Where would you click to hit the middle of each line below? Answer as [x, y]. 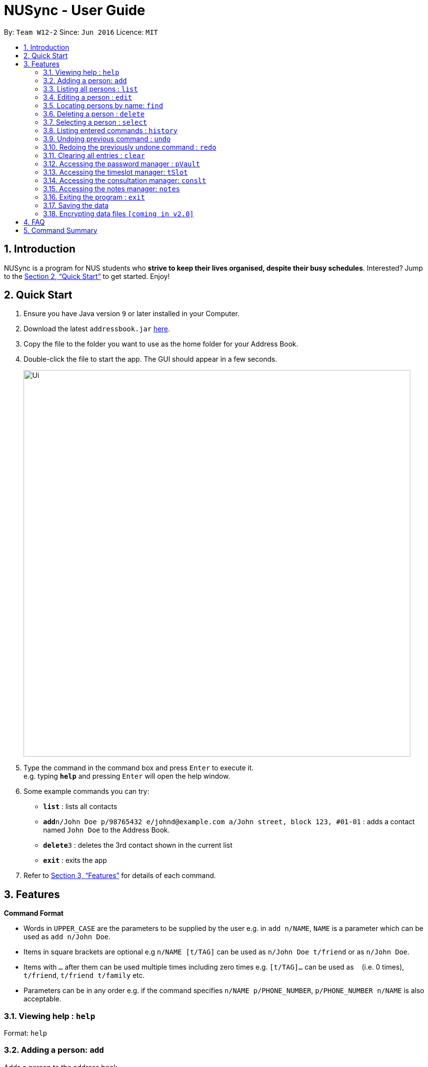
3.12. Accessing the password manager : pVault [122, 163]
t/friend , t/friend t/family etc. [84, 975]
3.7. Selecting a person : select [95, 122]
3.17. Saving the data [76, 205]
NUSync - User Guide [75, 10]
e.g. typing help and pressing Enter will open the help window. [127, 776]
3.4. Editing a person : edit [88, 97]
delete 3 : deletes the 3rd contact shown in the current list [138, 845]
